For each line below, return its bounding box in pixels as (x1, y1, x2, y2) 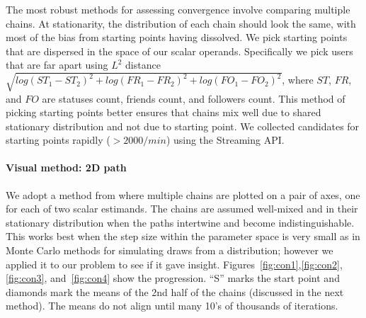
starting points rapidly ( (6, 132, 110, 147)
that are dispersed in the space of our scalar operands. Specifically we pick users (6, 43, 353, 58)
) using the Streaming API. (166, 132, 285, 147)
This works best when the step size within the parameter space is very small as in (6, 229, 360, 244)
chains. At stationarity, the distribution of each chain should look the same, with (6, 16, 356, 30)
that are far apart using (6, 57, 108, 72)
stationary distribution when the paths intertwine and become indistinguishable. (6, 215, 355, 229)
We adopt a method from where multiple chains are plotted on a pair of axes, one (6, 187, 360, 202)
